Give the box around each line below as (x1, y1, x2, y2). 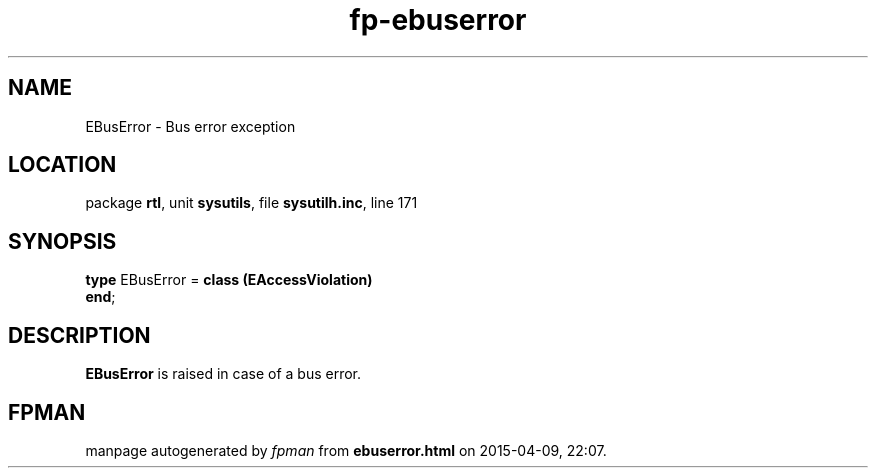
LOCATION (8, 152, 117, 178)
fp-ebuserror (349, 3, 527, 37)
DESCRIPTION (8, 322, 151, 348)
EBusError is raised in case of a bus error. (85, 365, 361, 383)
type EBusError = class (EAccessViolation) (85, 271, 373, 289)
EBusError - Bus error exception (85, 117, 296, 135)
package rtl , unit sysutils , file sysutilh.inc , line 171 (85, 194, 418, 212)
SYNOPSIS (8, 228, 117, 254)
